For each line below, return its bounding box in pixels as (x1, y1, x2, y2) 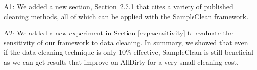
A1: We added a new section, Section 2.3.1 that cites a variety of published (4, 1, 233, 11)
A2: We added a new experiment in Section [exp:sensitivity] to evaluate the (4, 28, 233, 38)
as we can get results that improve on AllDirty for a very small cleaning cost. (4, 56, 239, 67)
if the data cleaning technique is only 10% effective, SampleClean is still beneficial (4, 47, 253, 57)
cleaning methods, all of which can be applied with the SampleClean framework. (4, 11, 249, 21)
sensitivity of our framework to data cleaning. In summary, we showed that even (4, 37, 248, 47)
